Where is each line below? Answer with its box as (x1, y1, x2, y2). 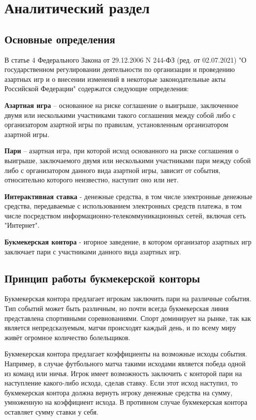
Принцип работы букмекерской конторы (4, 270, 200, 285)
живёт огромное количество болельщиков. (4, 332, 130, 342)
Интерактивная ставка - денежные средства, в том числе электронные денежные (4, 191, 253, 201)
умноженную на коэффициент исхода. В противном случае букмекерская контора (4, 397, 248, 407)
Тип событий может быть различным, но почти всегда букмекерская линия (4, 303, 229, 314)
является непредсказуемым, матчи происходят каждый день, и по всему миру (4, 322, 236, 333)
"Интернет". (4, 220, 40, 230)
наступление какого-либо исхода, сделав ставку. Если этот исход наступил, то (4, 378, 238, 388)
